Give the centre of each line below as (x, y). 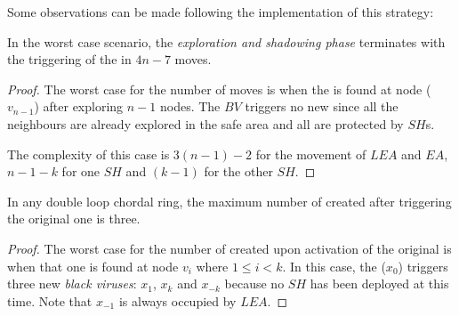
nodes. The (190, 106)
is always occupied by (177, 300)
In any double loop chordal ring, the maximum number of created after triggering (229, 201)
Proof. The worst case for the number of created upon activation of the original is (229, 248)
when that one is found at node (93, 266)
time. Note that (50, 300)
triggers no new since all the (322, 106)
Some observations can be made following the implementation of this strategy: (221, 12)
